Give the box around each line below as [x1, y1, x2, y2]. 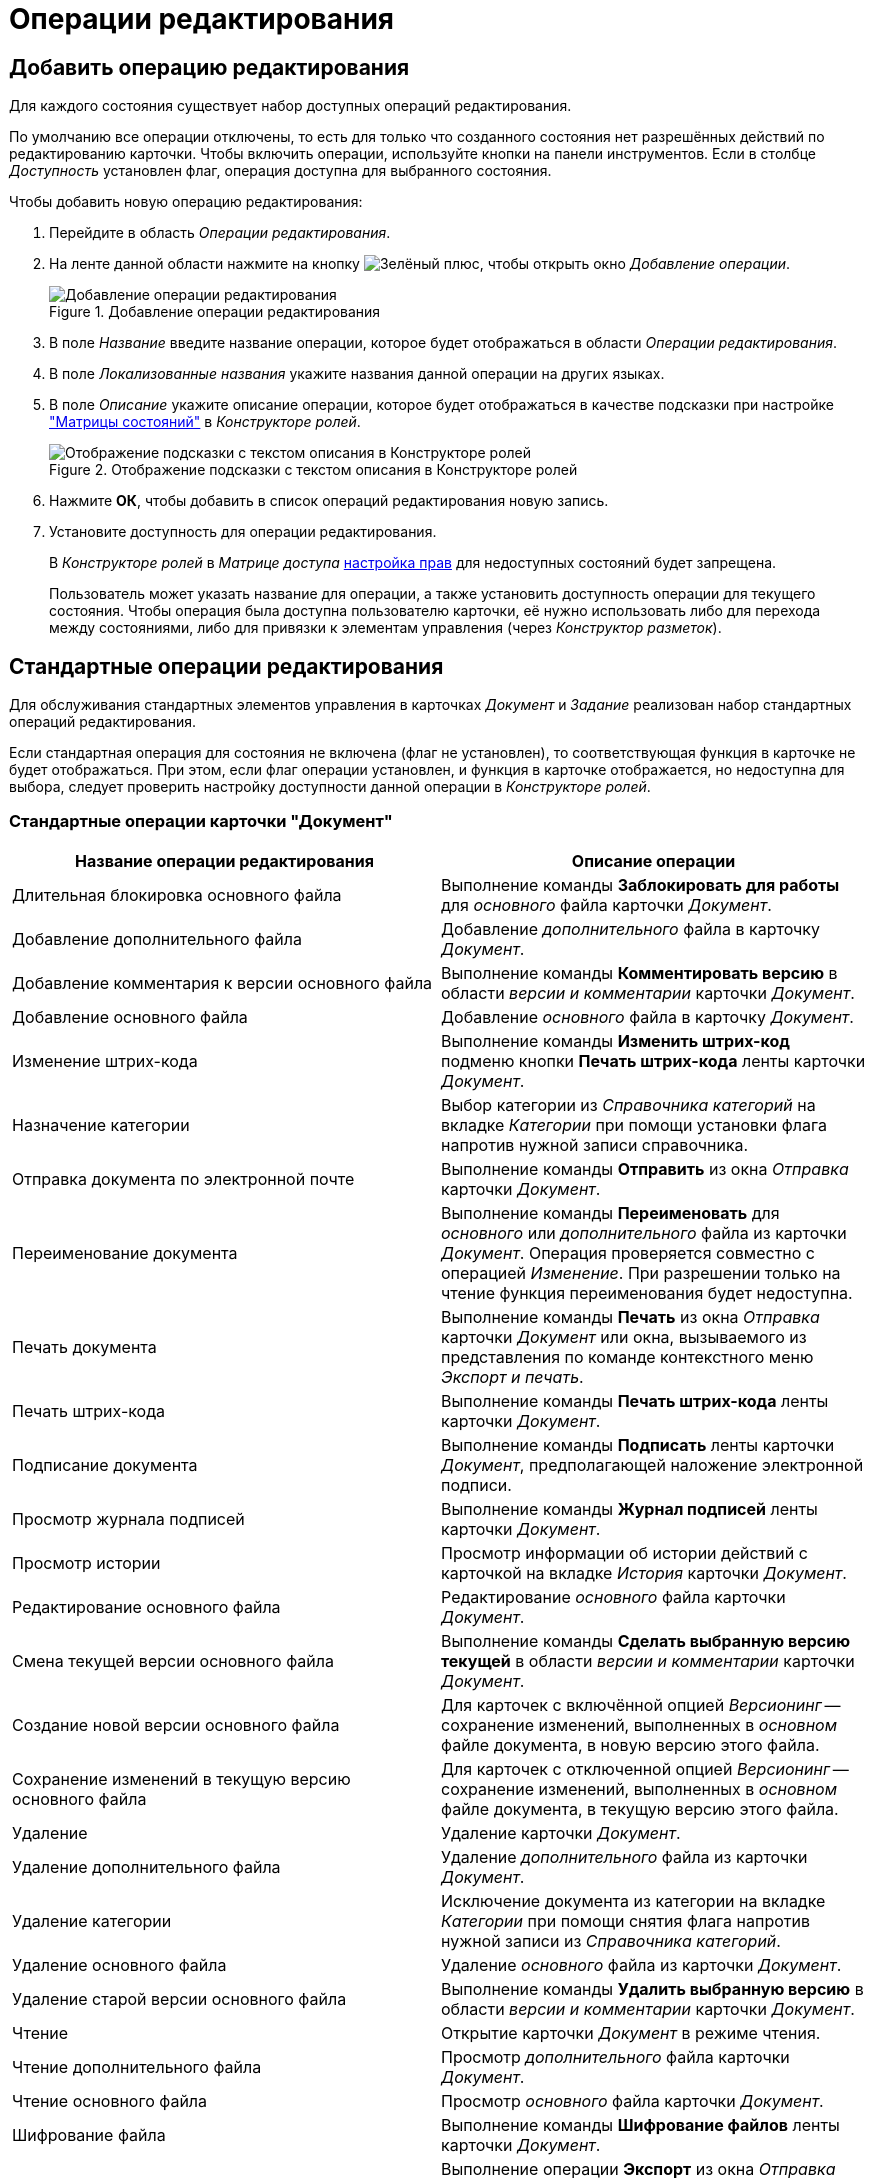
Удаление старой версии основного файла [12, 1988, 347, 2009]
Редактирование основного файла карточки [441, 1586, 786, 1607]
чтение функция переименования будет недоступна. [441, 1282, 853, 1303]
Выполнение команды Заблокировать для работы [441, 874, 840, 895]
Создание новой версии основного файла [12, 1714, 340, 1735]
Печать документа [12, 1336, 157, 1357]
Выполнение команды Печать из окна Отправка [441, 1306, 820, 1327]
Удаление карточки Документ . [441, 1822, 681, 1843]
